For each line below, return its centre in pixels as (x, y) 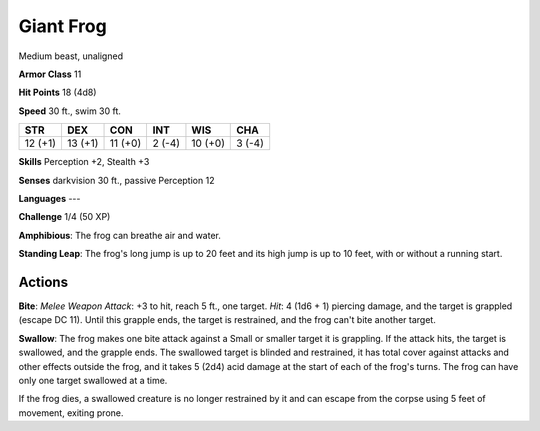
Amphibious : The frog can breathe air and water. (120, 235)
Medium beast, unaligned (71, 56)
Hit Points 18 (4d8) (57, 92)
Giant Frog (62, 26)
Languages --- (49, 198)
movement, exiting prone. (71, 412)
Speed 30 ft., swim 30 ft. (70, 111)
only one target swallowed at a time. (93, 380)
